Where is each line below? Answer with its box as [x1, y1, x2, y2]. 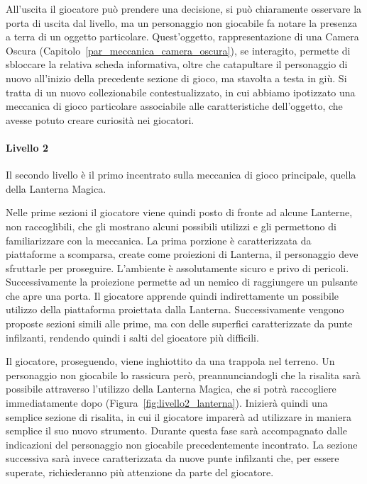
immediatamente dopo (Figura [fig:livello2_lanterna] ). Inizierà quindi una [6, 395, 328, 410]
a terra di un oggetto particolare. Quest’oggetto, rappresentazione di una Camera [6, 29, 359, 44]
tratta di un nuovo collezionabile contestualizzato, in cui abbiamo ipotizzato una [6, 84, 356, 99]
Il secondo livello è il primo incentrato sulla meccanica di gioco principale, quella [6, 167, 356, 182]
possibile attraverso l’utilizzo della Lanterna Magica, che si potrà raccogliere [6, 381, 336, 396]
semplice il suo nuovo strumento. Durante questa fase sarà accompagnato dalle [6, 423, 348, 438]
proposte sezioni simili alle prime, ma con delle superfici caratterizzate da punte [6, 316, 353, 331]
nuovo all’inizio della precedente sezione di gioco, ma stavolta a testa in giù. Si [6, 70, 347, 85]
